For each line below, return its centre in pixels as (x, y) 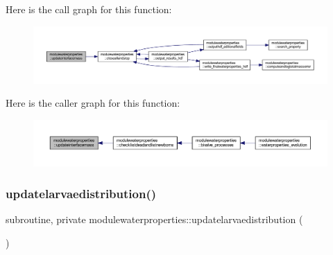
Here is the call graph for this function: (89, 9)
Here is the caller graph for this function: (93, 103)
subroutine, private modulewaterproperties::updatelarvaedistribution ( (154, 219)
